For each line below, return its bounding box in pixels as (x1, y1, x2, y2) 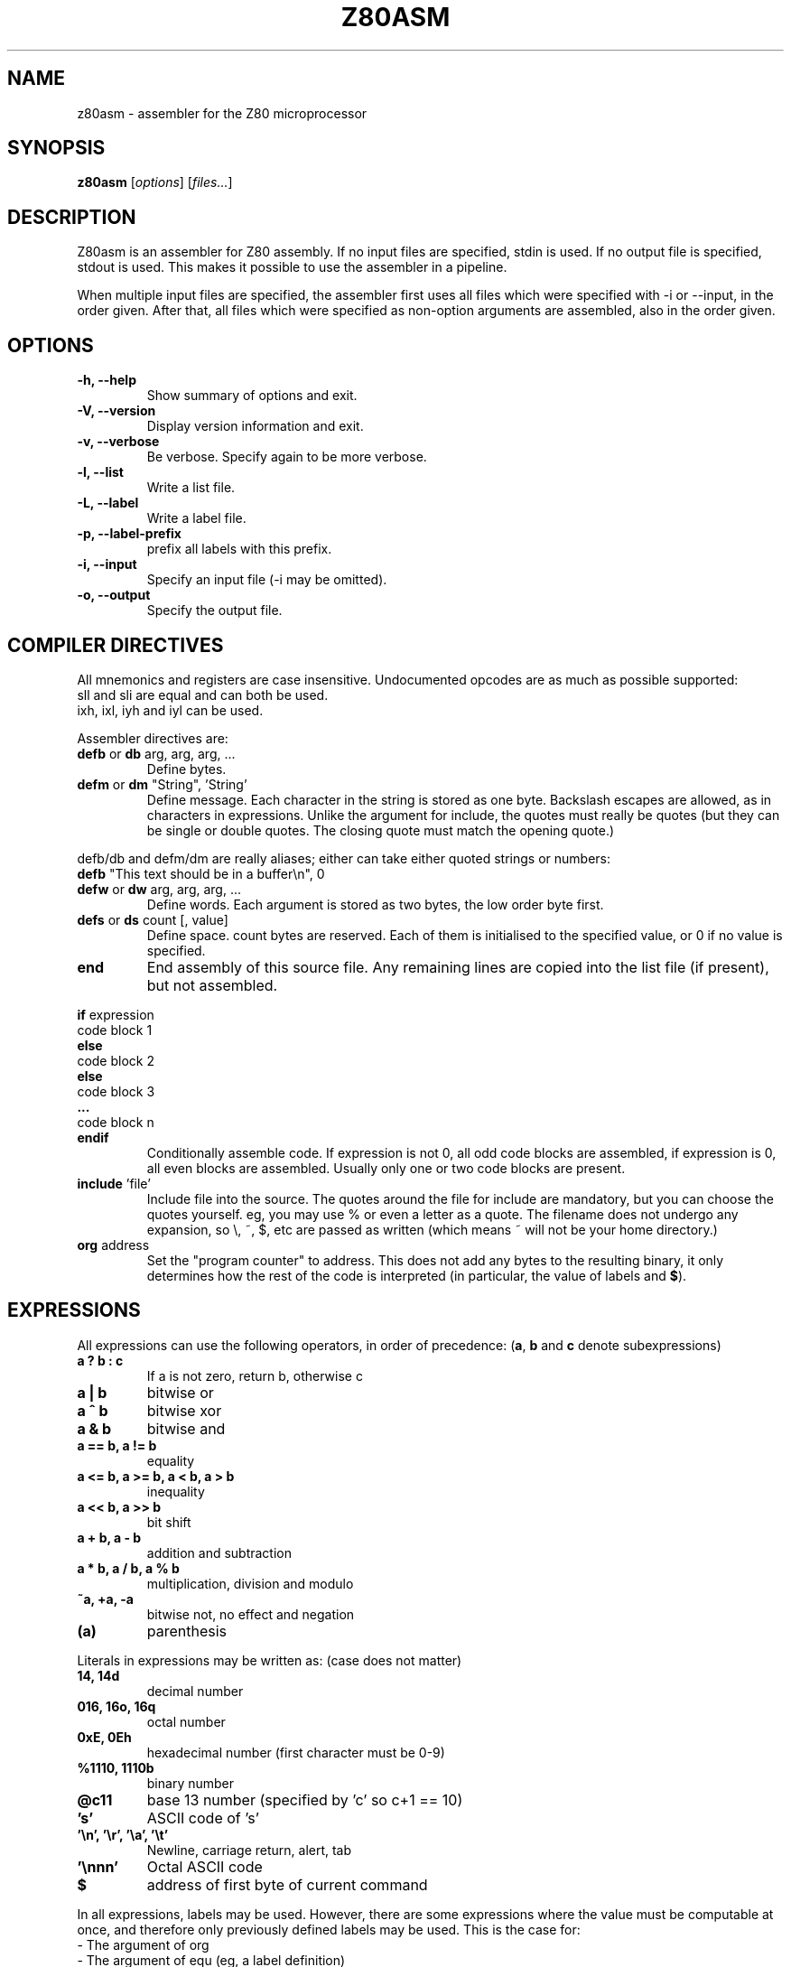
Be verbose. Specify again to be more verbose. (146, 449, 427, 465)
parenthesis (146, 1621, 228, 1640)
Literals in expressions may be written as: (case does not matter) (77, 1652, 462, 1668)
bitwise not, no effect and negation (146, 1606, 355, 1622)
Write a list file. (146, 480, 236, 496)
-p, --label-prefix (77, 526, 181, 542)
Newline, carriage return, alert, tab (146, 1841, 352, 1858)
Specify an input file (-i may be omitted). (146, 572, 387, 588)
